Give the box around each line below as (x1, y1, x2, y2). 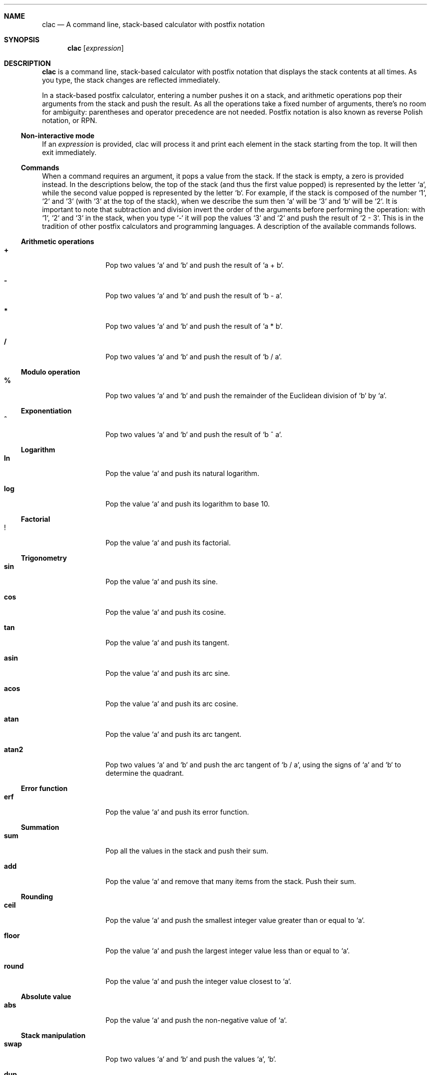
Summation (21, 823, 60, 831)
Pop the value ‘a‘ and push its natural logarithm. (105, 469, 259, 477)
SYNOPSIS (4, 35, 40, 44)
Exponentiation (21, 407, 72, 415)
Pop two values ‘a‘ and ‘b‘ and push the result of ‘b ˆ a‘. (105, 430, 282, 439)
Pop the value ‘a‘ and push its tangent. (105, 638, 229, 647)
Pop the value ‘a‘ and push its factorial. (105, 538, 231, 547)
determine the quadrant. (105, 769, 184, 777)
